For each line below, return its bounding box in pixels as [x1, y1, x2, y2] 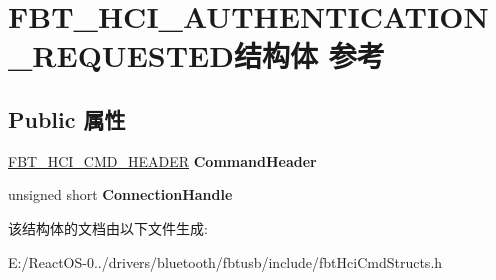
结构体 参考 [233, 35, 385, 76]
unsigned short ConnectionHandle [8, 184, 233, 205]
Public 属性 [8, 103, 126, 134]
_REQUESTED [8, 35, 234, 76]
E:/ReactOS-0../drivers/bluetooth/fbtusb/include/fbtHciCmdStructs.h [8, 251, 443, 272]
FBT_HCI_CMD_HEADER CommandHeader [8, 150, 317, 171]
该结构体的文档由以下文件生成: [8, 217, 208, 238]
